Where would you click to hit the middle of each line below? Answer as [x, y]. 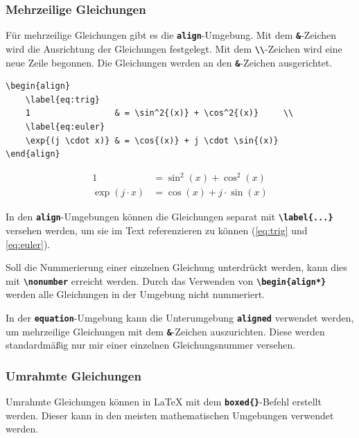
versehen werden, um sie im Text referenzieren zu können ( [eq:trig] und [157, 230]
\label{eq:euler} [65, 126]
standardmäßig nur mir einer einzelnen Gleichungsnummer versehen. [151, 345]
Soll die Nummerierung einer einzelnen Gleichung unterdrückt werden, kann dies [176, 267]
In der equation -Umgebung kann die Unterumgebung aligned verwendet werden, [180, 317]
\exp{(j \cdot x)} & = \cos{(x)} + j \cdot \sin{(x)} [152, 140]
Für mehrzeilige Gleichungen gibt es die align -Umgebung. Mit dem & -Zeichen [171, 35]
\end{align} [33, 154]
